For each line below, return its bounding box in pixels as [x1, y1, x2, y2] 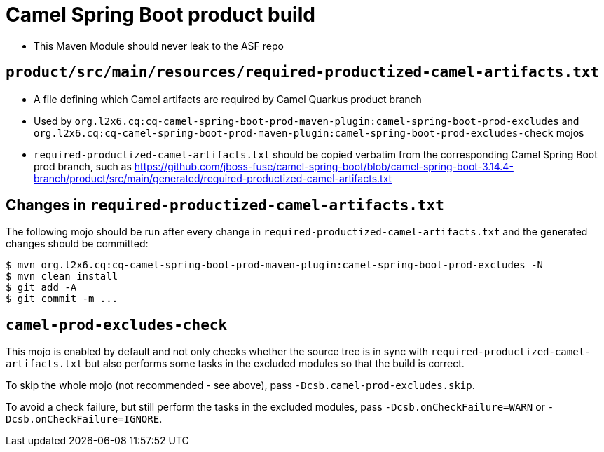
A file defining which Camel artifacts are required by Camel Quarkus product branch [34, 93, 422, 105]
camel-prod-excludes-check [6, 316, 228, 334]
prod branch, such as [34, 160, 132, 172]
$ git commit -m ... [6, 293, 118, 305]
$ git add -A [6, 282, 77, 294]
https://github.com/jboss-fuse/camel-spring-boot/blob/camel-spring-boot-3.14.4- [134, 160, 514, 172]
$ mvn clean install [6, 270, 118, 282]
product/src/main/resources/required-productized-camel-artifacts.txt [6, 64, 600, 81]
